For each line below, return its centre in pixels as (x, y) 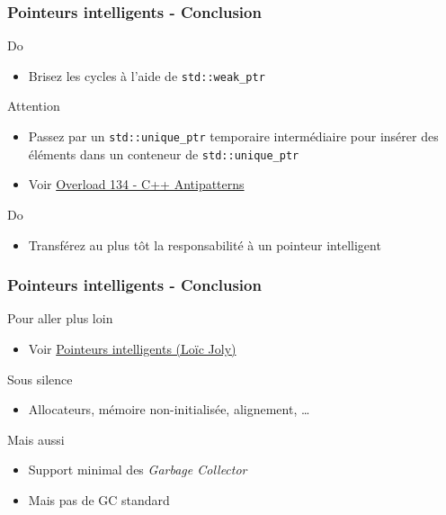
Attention (34, 106)
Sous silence (40, 379)
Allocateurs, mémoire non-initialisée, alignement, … (169, 409)
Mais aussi (36, 439)
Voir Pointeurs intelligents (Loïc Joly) (132, 348)
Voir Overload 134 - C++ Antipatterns (136, 184)
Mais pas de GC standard (99, 499)
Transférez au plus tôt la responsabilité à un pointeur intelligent (205, 244)
